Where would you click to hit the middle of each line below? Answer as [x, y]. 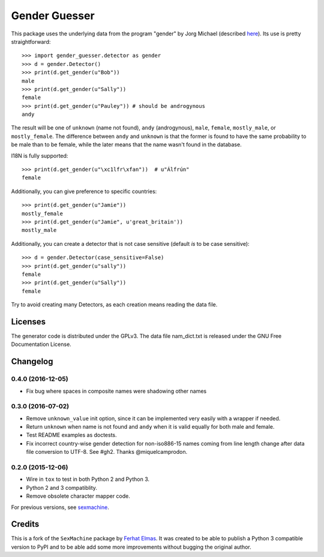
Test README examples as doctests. [71, 435]
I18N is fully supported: [40, 155]
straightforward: [31, 41]
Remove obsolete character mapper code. [78, 496]
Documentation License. [41, 344]
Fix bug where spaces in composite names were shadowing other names [116, 391]
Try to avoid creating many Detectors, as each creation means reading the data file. [114, 305]
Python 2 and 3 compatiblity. [61, 487]
